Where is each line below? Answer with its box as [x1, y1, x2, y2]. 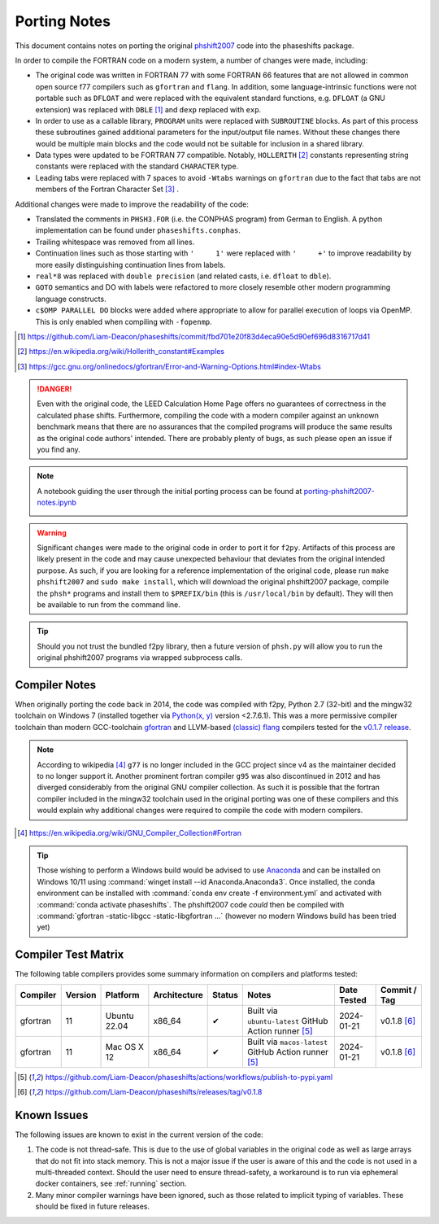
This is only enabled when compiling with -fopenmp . [35, 317, 213, 326]
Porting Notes [15, 12, 111, 30]
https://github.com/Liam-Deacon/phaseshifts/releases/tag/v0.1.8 [45, 1086, 263, 1096]
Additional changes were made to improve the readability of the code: [15, 199, 250, 209]
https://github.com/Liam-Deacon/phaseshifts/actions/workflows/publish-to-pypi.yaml [45, 1072, 333, 1082]
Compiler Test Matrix [15, 948, 124, 962]
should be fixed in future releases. [35, 1201, 150, 1212]
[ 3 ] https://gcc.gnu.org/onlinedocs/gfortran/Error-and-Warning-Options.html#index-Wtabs [17, 361, 321, 371]
